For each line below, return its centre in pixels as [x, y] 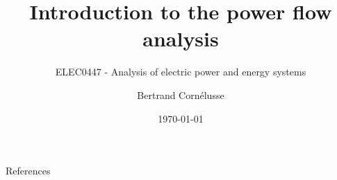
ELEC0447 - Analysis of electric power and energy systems [181, 72]
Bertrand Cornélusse [181, 94]
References [28, 171]
